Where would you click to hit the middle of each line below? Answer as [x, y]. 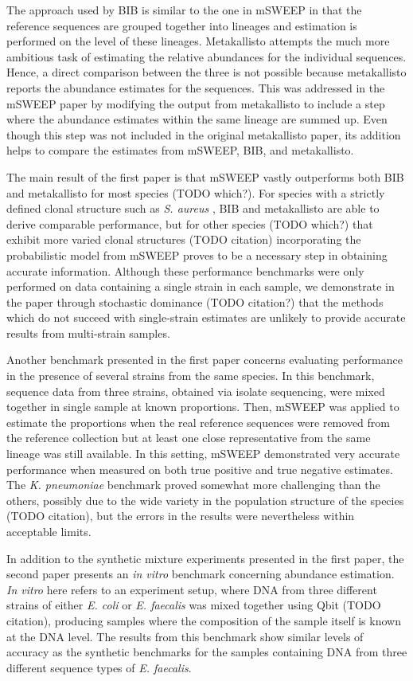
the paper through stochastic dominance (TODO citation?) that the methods [195, 301]
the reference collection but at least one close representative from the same [189, 438]
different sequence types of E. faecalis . [99, 667]
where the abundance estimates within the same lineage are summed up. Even [197, 119]
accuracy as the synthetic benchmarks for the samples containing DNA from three [207, 652]
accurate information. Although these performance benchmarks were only [185, 270]
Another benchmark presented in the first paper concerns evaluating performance [205, 360]
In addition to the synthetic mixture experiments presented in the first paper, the [205, 558]
